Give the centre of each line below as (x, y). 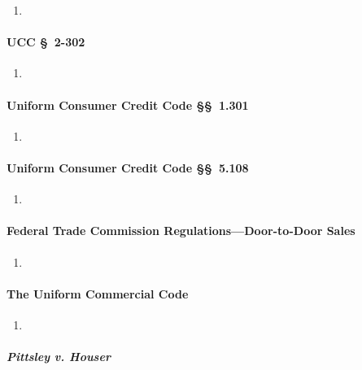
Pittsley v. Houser (59, 357)
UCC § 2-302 (46, 42)
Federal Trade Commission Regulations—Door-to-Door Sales (181, 231)
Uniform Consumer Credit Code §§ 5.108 (128, 167)
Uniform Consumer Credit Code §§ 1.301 (128, 104)
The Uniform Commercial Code (98, 293)
